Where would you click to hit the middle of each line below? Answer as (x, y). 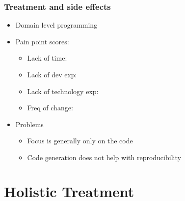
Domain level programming (56, 25)
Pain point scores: (42, 41)
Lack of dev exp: (52, 74)
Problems (29, 124)
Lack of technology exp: (63, 91)
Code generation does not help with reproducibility (104, 157)
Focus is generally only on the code (80, 141)
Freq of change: (50, 108)
